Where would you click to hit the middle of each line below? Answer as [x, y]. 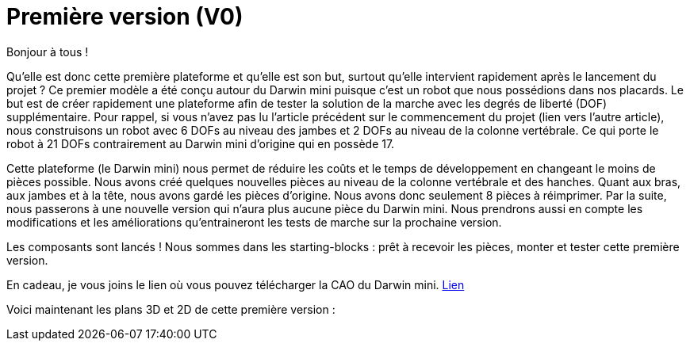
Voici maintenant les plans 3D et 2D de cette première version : [171, 309]
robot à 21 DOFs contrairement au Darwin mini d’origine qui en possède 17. [201, 143]
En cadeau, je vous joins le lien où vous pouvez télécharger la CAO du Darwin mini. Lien [236, 284]
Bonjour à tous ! [48, 51]
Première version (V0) [125, 17]
